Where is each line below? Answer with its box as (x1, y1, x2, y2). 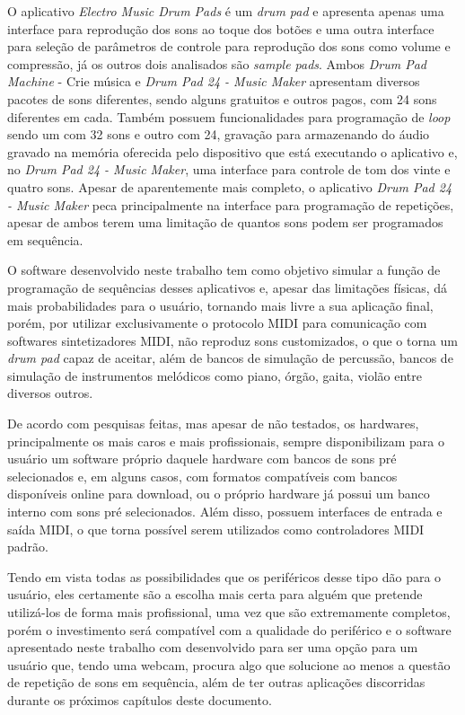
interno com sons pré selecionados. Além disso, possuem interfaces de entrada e (7, 502, 443, 521)
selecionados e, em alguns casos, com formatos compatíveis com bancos (7, 466, 398, 485)
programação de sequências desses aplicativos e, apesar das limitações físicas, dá (7, 278, 448, 296)
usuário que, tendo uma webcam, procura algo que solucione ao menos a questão (7, 655, 451, 674)
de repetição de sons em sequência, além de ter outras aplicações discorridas (7, 673, 426, 692)
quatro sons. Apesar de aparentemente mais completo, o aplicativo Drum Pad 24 (7, 177, 452, 196)
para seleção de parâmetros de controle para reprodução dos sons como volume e (7, 37, 451, 56)
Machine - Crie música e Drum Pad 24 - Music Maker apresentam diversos (7, 72, 420, 91)
